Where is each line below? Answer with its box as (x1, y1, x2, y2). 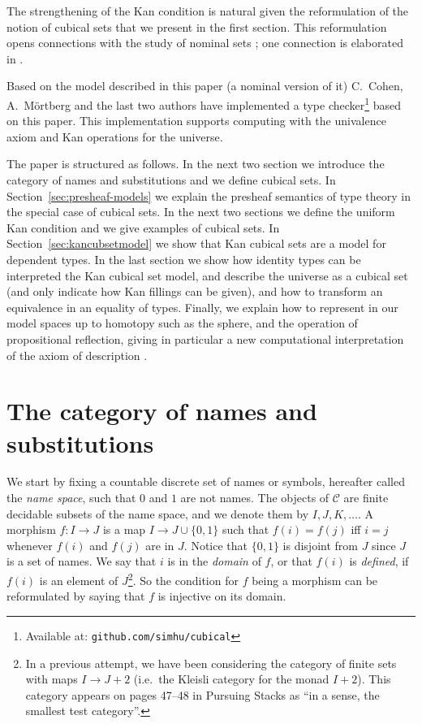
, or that (270, 553, 312, 570)
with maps (25, 670, 78, 687)
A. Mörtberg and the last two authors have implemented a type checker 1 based (6, 93, 402, 113)
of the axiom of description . (6, 346, 148, 363)
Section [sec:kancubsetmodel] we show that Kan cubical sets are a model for (6, 235, 386, 252)
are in (145, 536, 174, 553)
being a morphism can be (252, 571, 378, 588)
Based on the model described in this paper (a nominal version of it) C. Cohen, (6, 77, 403, 94)
